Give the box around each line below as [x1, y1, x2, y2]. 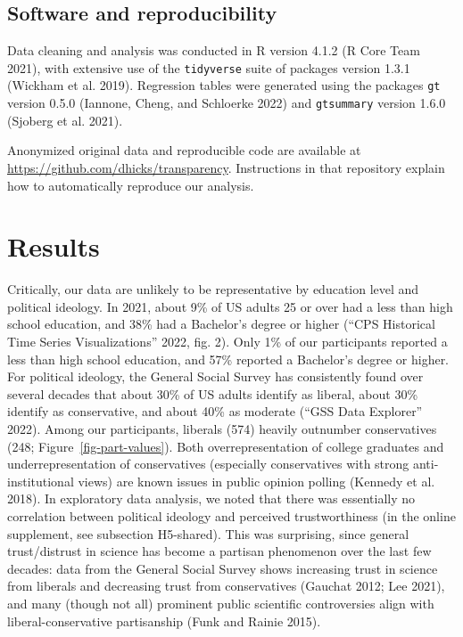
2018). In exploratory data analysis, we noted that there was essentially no [7, 489, 416, 508]
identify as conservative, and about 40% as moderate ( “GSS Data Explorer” [7, 402, 423, 421]
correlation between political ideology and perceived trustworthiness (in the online [7, 506, 456, 525]
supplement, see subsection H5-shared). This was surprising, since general [7, 524, 409, 543]
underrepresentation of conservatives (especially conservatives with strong [7, 454, 409, 473]
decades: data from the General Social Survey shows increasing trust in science [7, 559, 438, 577]
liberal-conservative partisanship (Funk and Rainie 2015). [7, 611, 321, 630]
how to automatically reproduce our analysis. [7, 176, 254, 194]
